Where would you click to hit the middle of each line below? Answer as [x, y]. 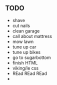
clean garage [26, 31]
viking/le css [25, 68]
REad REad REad [30, 73]
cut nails [21, 25]
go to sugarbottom [31, 57]
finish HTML [25, 62]
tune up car [24, 46]
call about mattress [32, 36]
